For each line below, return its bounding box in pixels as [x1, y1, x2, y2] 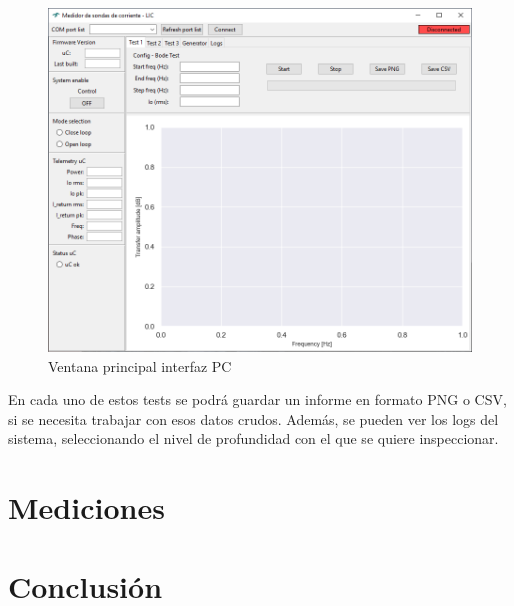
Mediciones [8, 487, 165, 528]
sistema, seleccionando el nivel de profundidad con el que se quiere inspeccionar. [8, 428, 499, 449]
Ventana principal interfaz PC [48, 355, 232, 376]
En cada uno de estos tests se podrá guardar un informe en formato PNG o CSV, [8, 389, 507, 410]
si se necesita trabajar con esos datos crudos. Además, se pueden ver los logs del [8, 408, 499, 429]
